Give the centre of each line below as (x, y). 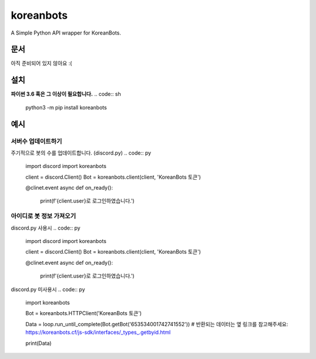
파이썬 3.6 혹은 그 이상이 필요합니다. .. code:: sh (66, 94)
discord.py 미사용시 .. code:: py (48, 289)
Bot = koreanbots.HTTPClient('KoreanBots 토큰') (84, 313)
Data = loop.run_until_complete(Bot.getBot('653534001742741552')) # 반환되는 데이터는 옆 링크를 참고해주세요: (157, 324)
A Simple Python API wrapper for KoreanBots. (66, 33)
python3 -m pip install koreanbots (66, 107)
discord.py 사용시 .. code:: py (46, 228)
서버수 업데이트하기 (37, 141)
